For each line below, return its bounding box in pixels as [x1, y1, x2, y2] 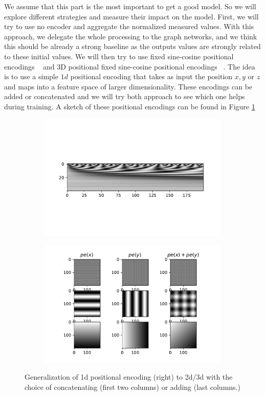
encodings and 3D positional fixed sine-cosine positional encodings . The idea [4, 61, 255, 72]
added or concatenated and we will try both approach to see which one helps [4, 91, 245, 102]
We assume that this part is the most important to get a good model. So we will [4, 1, 256, 11]
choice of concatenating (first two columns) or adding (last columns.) [25, 381, 240, 392]
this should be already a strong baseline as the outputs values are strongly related [4, 41, 261, 52]
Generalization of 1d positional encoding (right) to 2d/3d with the [25, 371, 233, 382]
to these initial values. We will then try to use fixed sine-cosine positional [4, 51, 234, 61]
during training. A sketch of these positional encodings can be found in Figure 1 [4, 101, 255, 111]
